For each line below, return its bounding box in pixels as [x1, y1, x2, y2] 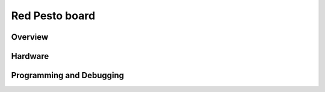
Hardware [11, 51, 49, 61]
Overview [11, 32, 49, 42]
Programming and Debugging [11, 70, 125, 81]
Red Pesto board [11, 9, 96, 22]
